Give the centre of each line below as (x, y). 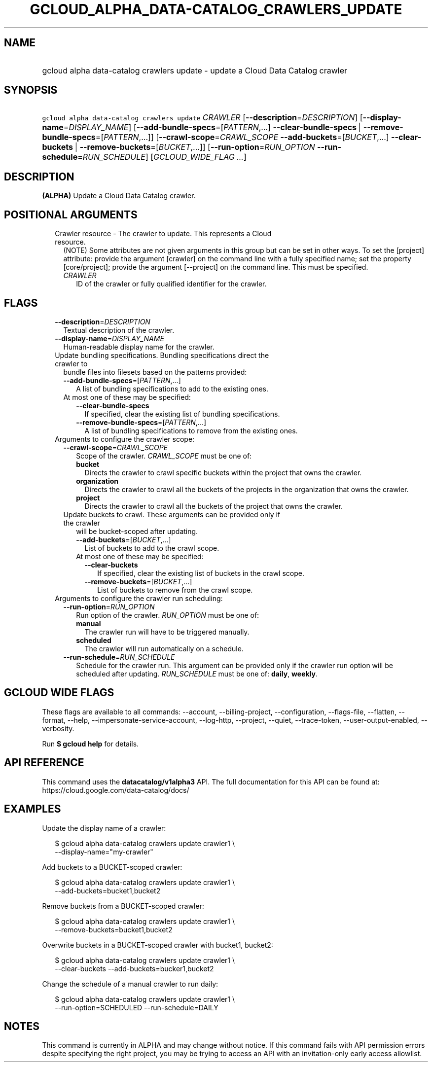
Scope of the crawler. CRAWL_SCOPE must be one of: (164, 456)
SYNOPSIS (31, 90)
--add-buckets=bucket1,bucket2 (108, 890)
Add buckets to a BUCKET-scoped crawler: (112, 867)
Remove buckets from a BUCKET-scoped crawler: (123, 906)
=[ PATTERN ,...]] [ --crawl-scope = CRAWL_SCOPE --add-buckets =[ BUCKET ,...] (242, 137)
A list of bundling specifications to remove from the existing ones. (191, 430)
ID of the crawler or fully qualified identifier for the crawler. (171, 284)
